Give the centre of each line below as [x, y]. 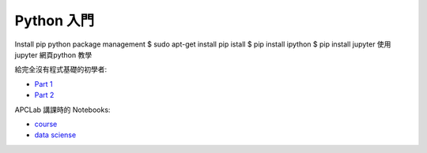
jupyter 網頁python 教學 [53, 54]
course [46, 124]
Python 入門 [55, 21]
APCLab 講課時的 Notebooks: [62, 110]
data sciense [55, 135]
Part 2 [44, 95]
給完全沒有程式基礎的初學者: [61, 69]
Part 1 [43, 84]
